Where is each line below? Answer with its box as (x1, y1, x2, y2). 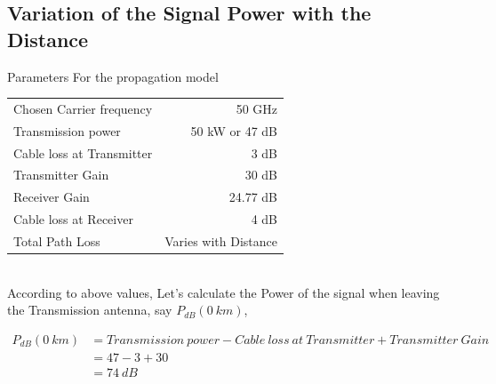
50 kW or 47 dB (190, 121, 278, 140)
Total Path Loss (13, 232, 100, 250)
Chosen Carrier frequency (13, 99, 153, 117)
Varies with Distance (164, 232, 278, 250)
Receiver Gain (13, 188, 90, 206)
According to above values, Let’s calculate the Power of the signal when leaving (7, 283, 440, 301)
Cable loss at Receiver (13, 210, 133, 228)
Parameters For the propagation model (7, 67, 219, 85)
